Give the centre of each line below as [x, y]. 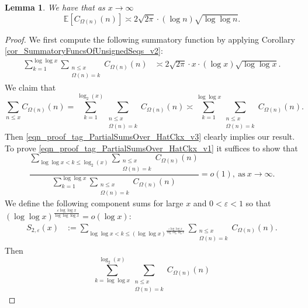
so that [258, 203]
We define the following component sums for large [94, 203]
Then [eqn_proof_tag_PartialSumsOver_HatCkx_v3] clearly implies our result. [150, 136]
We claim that [30, 87]
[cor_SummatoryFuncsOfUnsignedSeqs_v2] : [84, 51]
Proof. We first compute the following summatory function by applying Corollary [150, 39]
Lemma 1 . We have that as [55, 7]
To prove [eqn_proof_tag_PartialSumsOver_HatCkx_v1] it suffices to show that [151, 148]
